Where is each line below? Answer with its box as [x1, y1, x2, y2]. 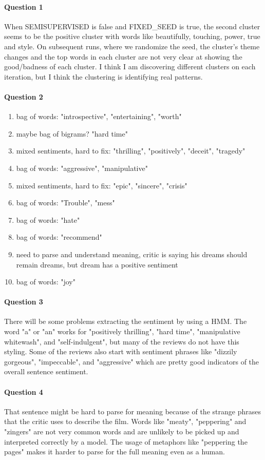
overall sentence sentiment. [4, 366, 88, 377]
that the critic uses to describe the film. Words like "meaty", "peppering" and [4, 416, 247, 427]
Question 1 [4, 1, 43, 12]
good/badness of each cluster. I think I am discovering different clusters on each [4, 61, 256, 72]
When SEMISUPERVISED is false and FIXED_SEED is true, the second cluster [4, 21, 260, 31]
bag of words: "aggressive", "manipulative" [16, 162, 148, 173]
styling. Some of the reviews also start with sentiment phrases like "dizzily [4, 346, 237, 357]
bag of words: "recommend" [16, 232, 102, 242]
